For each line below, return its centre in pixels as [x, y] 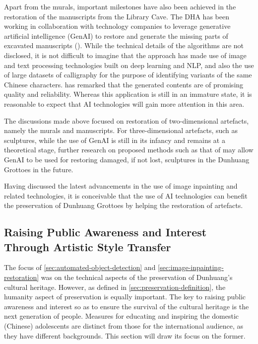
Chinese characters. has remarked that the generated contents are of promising [124, 84]
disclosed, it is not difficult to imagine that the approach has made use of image [125, 55]
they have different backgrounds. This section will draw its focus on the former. [125, 335]
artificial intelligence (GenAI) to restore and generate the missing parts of [116, 35]
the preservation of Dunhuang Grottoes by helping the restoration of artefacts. [124, 205]
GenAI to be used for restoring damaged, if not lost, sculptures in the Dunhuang [127, 159]
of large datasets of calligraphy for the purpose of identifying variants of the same [128, 75]
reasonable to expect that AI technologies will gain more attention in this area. [124, 103]
